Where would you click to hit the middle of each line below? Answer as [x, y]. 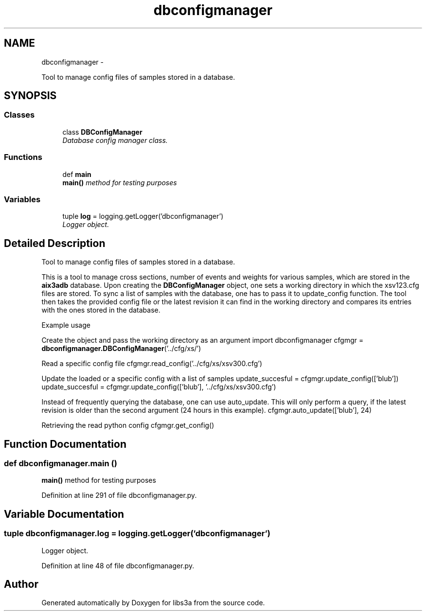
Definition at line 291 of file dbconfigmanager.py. [119, 495]
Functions [23, 157]
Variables [22, 199]
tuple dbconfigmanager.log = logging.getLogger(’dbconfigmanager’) [137, 534]
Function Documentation [65, 444]
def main [77, 174]
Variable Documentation [64, 514]
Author [21, 584]
